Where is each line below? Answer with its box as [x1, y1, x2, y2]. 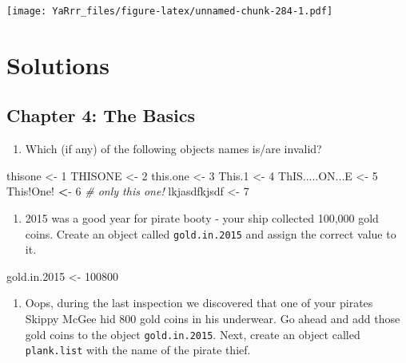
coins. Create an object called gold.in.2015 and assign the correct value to [25, 225, 396, 242]
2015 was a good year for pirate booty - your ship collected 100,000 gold [25, 210, 379, 227]
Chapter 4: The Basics [6, 103, 196, 128]
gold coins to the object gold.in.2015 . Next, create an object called [25, 326, 360, 342]
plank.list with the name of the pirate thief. [25, 341, 251, 358]
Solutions [6, 48, 109, 81]
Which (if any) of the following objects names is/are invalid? [25, 140, 322, 157]
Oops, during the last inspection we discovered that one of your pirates [25, 294, 373, 311]
